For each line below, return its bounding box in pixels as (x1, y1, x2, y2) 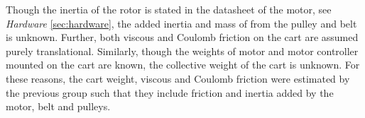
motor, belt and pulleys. (6, 99, 111, 114)
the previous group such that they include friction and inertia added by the (6, 85, 334, 100)
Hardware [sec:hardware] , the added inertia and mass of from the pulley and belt (6, 16, 357, 30)
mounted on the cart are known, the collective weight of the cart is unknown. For (6, 57, 360, 72)
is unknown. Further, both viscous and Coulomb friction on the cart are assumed (6, 30, 359, 45)
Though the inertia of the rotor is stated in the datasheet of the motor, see (6, 2, 332, 16)
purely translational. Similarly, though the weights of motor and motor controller (6, 43, 359, 58)
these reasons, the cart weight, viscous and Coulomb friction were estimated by (6, 71, 350, 85)
